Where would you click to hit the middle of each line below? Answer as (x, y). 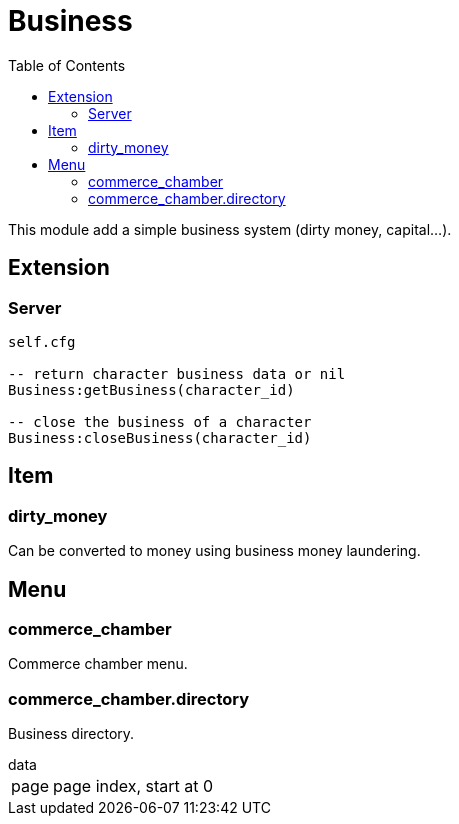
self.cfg (42, 341)
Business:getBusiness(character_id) (151, 389)
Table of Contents (67, 65)
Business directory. (71, 734)
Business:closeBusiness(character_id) (160, 437)
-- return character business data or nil (177, 373)
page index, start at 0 (133, 786)
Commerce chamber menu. (98, 664)
